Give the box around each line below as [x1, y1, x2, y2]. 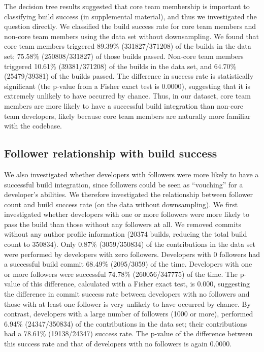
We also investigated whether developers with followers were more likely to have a [4, 169, 259, 179]
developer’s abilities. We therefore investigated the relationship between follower [4, 189, 253, 200]
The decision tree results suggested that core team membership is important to [4, 1, 250, 11]
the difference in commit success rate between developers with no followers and [4, 289, 250, 299]
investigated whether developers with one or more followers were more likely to [4, 209, 250, 219]
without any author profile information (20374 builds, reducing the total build [4, 229, 247, 239]
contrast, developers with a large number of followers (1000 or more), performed [4, 308, 253, 319]
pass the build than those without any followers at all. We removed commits [4, 218, 242, 229]
